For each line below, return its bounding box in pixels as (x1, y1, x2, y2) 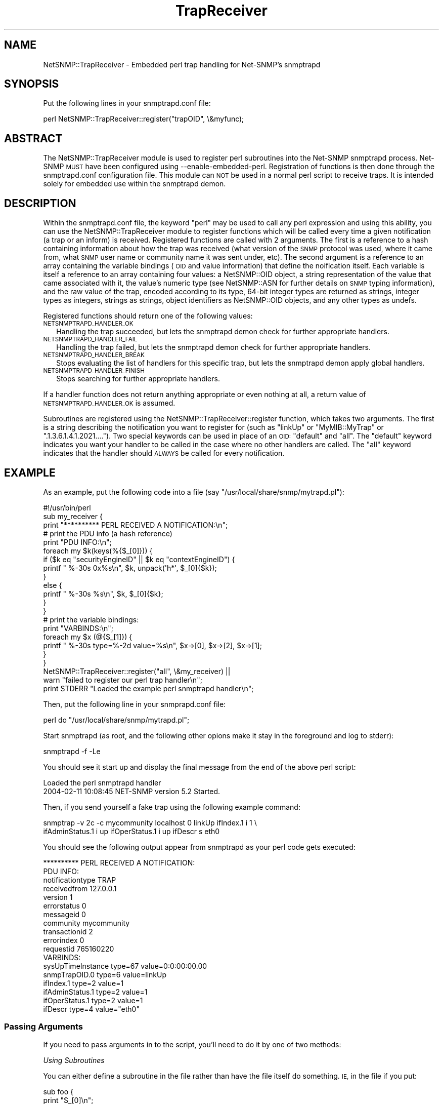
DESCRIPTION (4, 196, 76, 210)
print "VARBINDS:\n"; (43, 623, 114, 633)
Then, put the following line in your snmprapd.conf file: (43, 699, 226, 708)
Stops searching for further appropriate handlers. (56, 374, 220, 383)
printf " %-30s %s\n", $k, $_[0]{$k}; (43, 589, 163, 598)
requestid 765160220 (43, 944, 114, 953)
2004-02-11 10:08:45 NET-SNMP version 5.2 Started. (43, 786, 220, 796)
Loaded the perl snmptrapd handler (43, 778, 161, 787)
